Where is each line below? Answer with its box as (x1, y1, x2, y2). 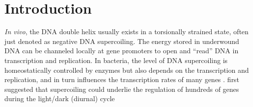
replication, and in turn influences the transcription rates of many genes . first (4, 74, 239, 85)
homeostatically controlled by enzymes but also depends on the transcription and (4, 64, 249, 75)
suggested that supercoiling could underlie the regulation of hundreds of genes (4, 84, 239, 94)
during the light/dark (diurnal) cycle (4, 93, 115, 104)
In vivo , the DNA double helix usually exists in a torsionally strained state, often (4, 26, 249, 37)
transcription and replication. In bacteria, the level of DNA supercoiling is (4, 55, 228, 65)
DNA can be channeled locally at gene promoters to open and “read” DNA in (4, 45, 239, 56)
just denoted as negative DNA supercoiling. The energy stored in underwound (4, 36, 239, 46)
